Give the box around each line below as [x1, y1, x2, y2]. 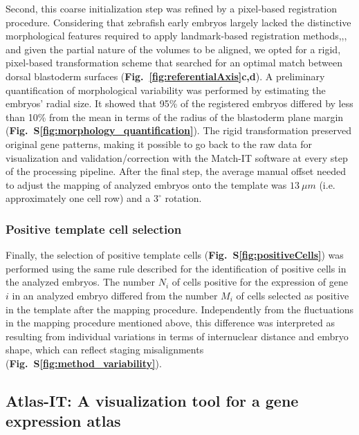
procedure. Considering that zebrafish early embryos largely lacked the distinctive [6, 15, 351, 29]
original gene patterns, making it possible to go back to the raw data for [6, 136, 312, 151]
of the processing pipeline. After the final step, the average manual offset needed [6, 164, 346, 178]
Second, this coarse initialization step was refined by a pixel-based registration [6, 1, 337, 15]
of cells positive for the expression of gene [172, 275, 349, 289]
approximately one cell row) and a [6, 191, 151, 205]
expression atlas [6, 410, 121, 432]
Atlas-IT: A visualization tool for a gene [6, 389, 299, 411]
